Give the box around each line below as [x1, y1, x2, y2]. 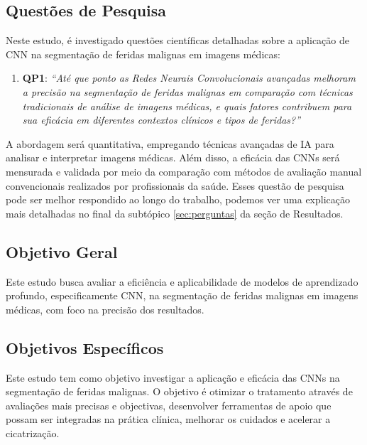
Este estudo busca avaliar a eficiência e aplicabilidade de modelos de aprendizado [6, 274, 358, 289]
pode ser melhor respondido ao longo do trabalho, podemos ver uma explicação [6, 192, 350, 207]
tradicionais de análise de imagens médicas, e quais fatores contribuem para [22, 98, 352, 113]
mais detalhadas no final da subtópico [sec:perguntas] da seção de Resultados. [6, 205, 344, 220]
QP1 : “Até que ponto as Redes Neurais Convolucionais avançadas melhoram [22, 70, 356, 85]
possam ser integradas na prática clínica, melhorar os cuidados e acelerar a [6, 412, 331, 427]
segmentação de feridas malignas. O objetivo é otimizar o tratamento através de [6, 384, 353, 399]
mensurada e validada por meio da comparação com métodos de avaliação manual [6, 163, 362, 178]
